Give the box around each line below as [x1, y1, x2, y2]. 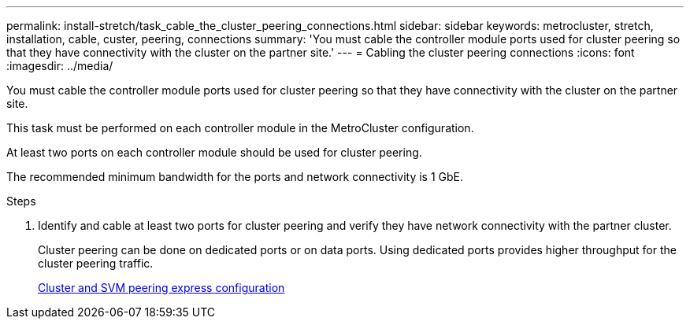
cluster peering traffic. [38, 257, 154, 270]
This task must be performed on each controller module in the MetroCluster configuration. [6, 121, 474, 135]
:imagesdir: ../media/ [6, 59, 113, 72]
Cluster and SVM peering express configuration [38, 281, 285, 294]
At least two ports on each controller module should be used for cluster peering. [6, 146, 422, 159]
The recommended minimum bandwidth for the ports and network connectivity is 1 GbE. [6, 170, 464, 183]
